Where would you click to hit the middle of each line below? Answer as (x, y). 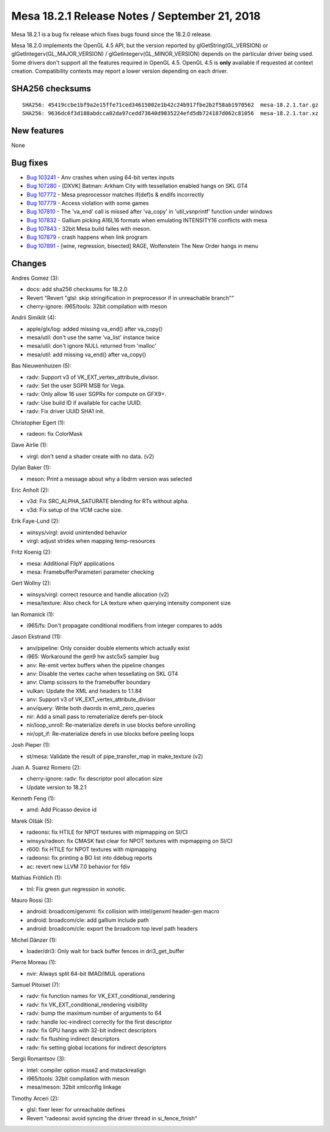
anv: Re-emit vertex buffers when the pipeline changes (96, 665)
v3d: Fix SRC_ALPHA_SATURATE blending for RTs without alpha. (108, 501)
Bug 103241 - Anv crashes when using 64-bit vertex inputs (101, 177)
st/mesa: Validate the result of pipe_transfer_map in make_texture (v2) (115, 756)
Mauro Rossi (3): (32, 900)
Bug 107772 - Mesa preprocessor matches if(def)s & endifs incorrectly (116, 194)
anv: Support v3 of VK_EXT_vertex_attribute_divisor (91, 699)
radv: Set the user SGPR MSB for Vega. (76, 386)
